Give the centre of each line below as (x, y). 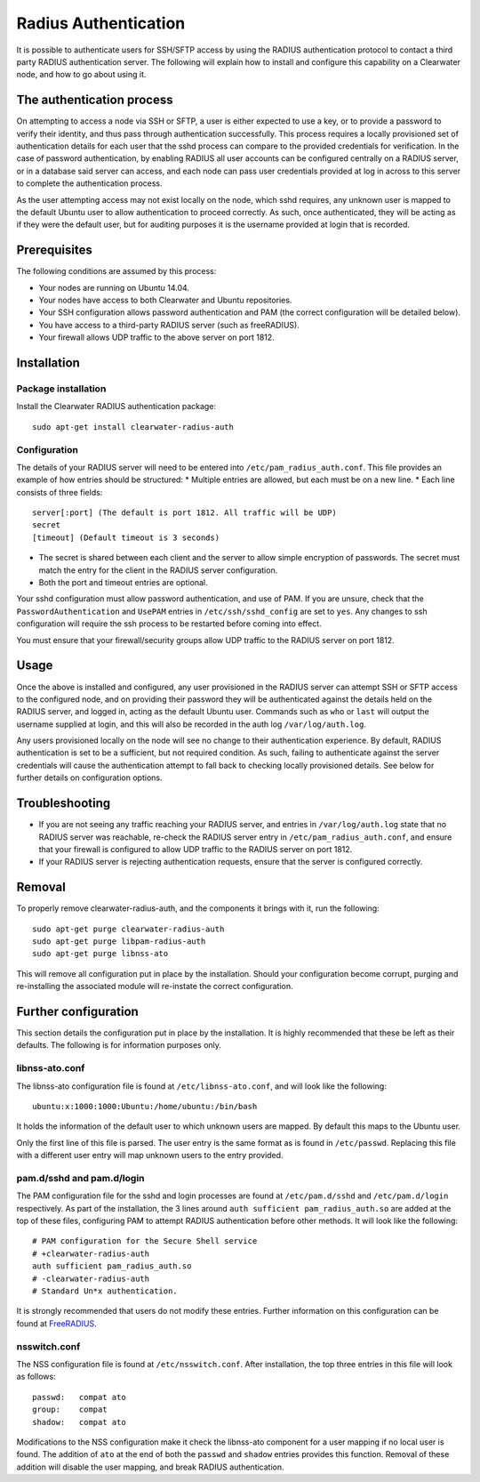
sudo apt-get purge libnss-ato (100, 954)
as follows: (36, 1377)
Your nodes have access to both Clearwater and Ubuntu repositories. (165, 300)
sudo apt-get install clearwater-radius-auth (133, 427)
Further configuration (78, 1011)
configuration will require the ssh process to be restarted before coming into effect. (169, 624)
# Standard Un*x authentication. (105, 1291)
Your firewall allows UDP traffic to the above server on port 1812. (156, 337)
